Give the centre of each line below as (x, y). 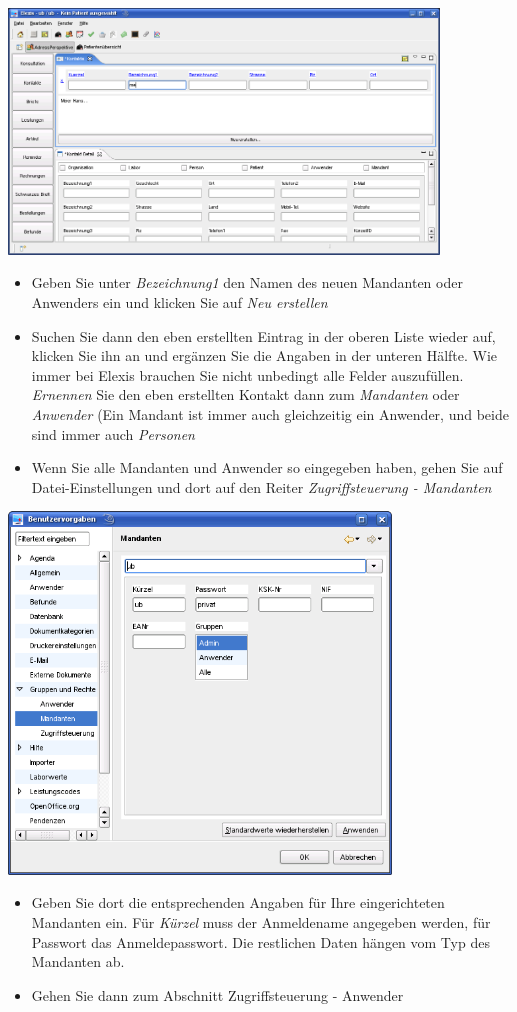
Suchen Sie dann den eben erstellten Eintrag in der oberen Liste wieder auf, (263, 335)
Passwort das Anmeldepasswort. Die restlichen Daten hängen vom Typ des (260, 941)
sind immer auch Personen (113, 433)
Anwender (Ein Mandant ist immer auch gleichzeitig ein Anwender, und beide (270, 413)
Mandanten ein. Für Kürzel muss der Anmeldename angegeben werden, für (261, 921)
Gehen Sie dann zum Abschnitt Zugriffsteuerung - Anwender (217, 994)
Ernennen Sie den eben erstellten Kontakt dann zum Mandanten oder (245, 394)
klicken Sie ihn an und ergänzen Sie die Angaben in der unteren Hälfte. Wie (264, 355)
